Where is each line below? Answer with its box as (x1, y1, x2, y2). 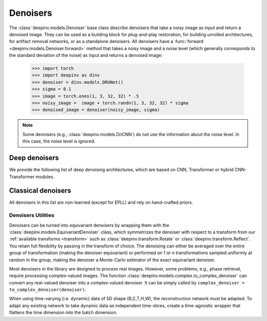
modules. (35, 174, 54, 180)
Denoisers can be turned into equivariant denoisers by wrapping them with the (9, 222, 170, 228)
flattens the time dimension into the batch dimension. (9, 310, 118, 316)
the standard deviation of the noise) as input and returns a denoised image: (9, 52, 163, 58)
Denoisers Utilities (9, 212, 54, 219)
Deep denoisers (9, 154, 59, 162)
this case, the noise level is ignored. (22, 138, 96, 144)
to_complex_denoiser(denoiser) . (9, 287, 87, 293)
